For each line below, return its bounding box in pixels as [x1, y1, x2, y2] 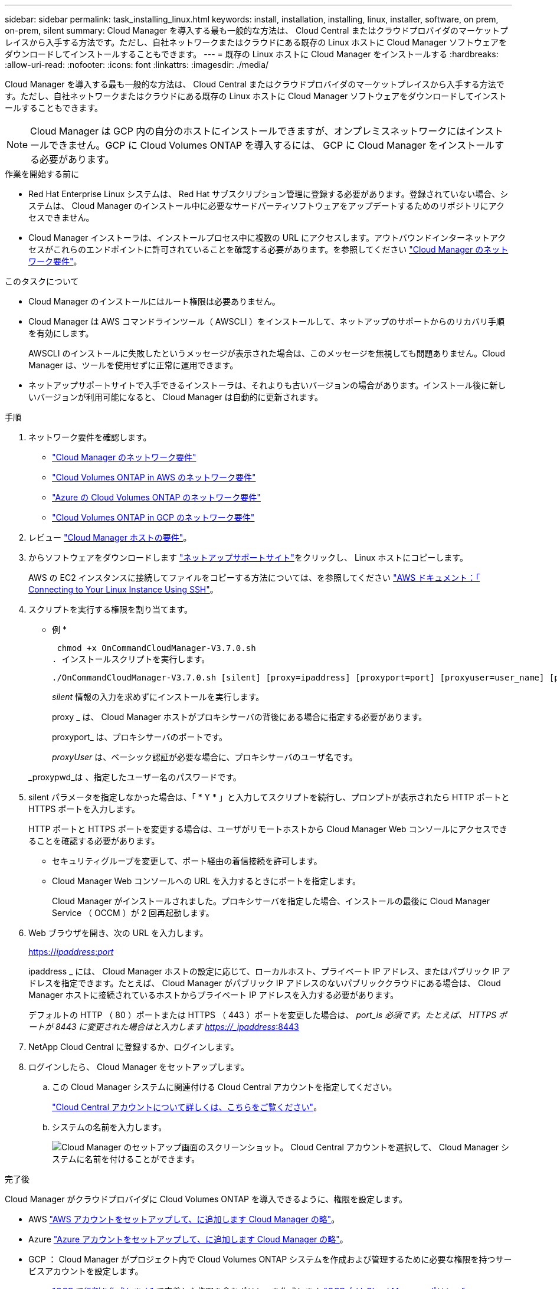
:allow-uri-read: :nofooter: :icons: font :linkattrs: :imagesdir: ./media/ [5, 60, 269, 70]
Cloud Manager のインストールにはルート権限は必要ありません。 [28, 296, 280, 306]
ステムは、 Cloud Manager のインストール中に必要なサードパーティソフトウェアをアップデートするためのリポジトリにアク [28, 201, 505, 211]
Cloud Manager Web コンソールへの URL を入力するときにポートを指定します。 [52, 876, 361, 886]
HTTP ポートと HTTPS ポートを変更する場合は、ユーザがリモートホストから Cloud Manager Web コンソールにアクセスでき [28, 824, 507, 834]
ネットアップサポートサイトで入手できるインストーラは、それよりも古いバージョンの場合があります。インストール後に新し [28, 380, 506, 390]
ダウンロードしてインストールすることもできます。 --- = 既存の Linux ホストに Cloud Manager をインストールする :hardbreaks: [5, 49, 499, 59]
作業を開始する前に [5, 169, 79, 179]
